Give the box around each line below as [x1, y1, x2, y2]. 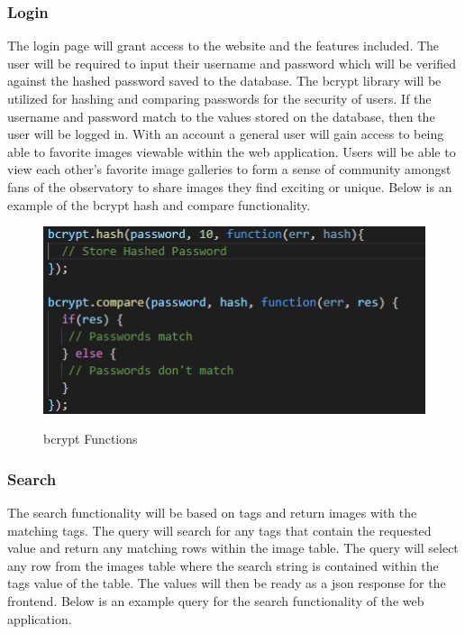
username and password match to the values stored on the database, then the [7, 106, 435, 125]
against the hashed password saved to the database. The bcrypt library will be [7, 71, 442, 90]
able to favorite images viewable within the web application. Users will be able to [7, 142, 456, 161]
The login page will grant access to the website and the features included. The [7, 36, 440, 55]
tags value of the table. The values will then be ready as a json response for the [7, 574, 446, 593]
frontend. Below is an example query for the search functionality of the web [7, 592, 424, 611]
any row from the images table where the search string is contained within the [7, 556, 439, 574]
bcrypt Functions [43, 429, 138, 448]
